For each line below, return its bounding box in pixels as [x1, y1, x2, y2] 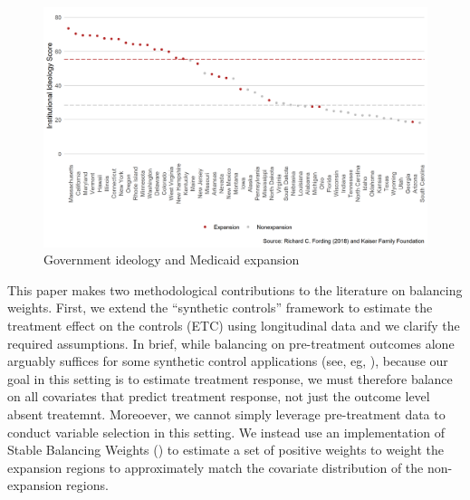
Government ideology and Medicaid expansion [43, 250, 300, 269]
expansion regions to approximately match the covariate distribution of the [7, 457, 424, 476]
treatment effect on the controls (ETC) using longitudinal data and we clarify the [7, 315, 460, 334]
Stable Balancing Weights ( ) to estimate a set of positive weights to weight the [7, 440, 444, 459]
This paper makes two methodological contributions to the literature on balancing [7, 280, 463, 299]
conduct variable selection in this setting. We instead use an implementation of [7, 422, 446, 441]
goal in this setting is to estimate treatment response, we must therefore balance [7, 369, 453, 388]
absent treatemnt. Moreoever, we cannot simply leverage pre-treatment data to [7, 404, 446, 423]
